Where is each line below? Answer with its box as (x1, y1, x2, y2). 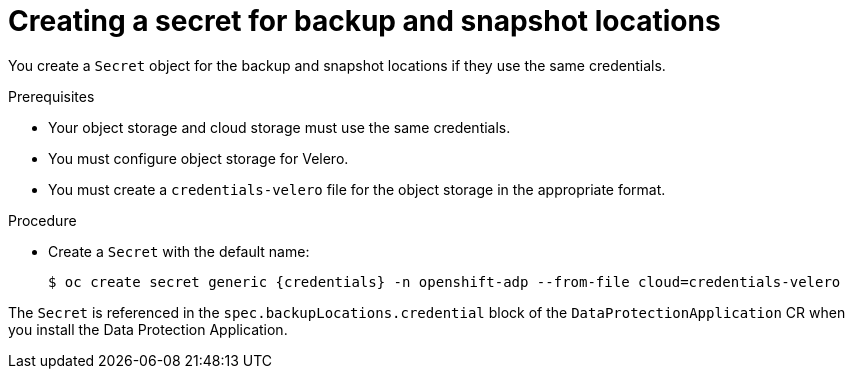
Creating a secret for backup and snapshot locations (8, 4, 721, 38)
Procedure (8, 211, 77, 229)
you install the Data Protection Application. (8, 320, 288, 338)
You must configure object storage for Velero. (48, 149, 349, 167)
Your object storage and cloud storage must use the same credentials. (48, 118, 511, 136)
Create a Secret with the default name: (48, 242, 310, 260)
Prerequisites (8, 87, 95, 105)
